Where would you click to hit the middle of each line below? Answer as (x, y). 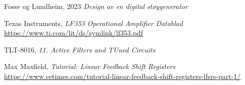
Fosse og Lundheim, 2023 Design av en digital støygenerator (96, 6)
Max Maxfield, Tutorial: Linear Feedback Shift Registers (90, 66)
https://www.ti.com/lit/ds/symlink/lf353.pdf (74, 33)
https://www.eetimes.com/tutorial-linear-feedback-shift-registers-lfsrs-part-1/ (123, 76)
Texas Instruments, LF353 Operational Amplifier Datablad (93, 23)
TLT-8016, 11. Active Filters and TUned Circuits (80, 49)
